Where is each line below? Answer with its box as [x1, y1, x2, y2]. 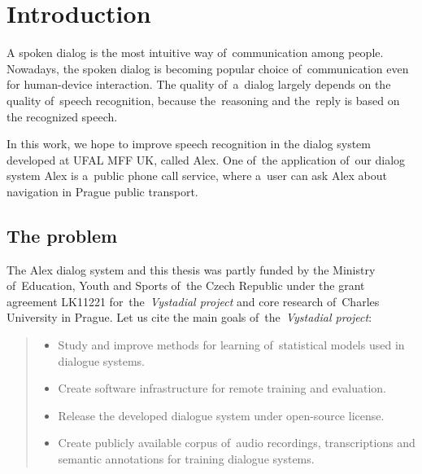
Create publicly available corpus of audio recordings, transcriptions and [58, 434, 415, 451]
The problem [7, 222, 118, 248]
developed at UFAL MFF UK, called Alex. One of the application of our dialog [7, 151, 406, 168]
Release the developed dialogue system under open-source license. [58, 406, 385, 424]
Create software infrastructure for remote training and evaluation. [58, 380, 386, 397]
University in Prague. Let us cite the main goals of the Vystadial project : [7, 309, 372, 326]
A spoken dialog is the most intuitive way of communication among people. [7, 44, 384, 61]
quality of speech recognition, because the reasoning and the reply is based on [7, 91, 400, 108]
